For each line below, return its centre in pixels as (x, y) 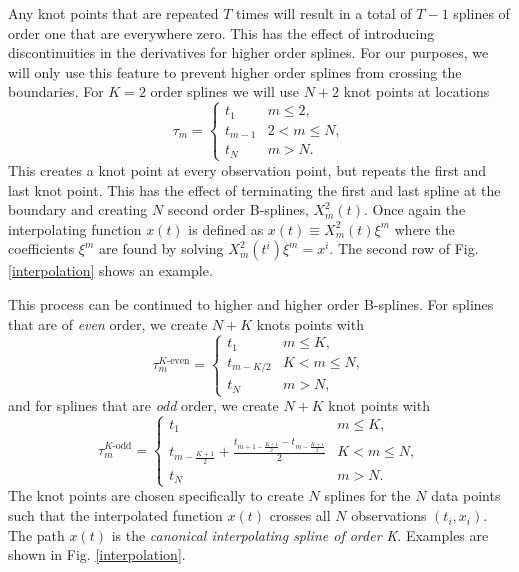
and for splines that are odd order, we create (143, 405)
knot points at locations (416, 91)
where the (424, 228)
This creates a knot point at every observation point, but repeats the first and (247, 169)
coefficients (41, 248)
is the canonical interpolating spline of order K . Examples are (300, 534)
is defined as (226, 228)
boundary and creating (78, 209)
